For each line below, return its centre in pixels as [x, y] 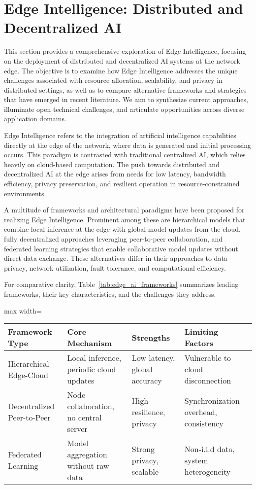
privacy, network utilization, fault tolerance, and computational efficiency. [115, 267]
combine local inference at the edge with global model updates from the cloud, [122, 229]
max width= [23, 310]
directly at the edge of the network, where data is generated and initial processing [128, 145]
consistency [204, 423]
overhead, [201, 412]
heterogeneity [208, 471]
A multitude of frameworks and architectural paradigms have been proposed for [124, 210]
